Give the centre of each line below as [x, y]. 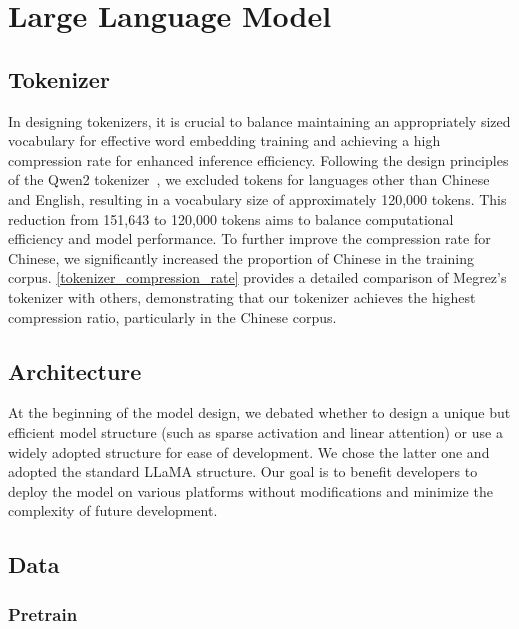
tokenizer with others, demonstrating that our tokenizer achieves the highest [242, 296]
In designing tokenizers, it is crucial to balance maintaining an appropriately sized [259, 120]
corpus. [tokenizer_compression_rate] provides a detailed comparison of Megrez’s [257, 277]
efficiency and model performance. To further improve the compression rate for [249, 238]
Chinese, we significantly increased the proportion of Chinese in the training [241, 257]
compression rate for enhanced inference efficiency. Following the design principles [258, 159]
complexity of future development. [113, 510]
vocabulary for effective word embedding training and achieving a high [224, 140]
